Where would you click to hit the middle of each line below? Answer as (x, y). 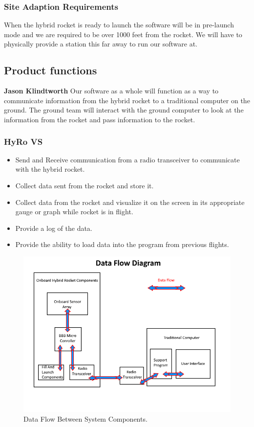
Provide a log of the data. (54, 228)
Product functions (51, 70)
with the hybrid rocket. (50, 169)
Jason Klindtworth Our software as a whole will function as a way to (111, 91)
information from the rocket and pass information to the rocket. (100, 119)
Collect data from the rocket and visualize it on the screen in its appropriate (130, 202)
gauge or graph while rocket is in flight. (74, 212)
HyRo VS (23, 141)
